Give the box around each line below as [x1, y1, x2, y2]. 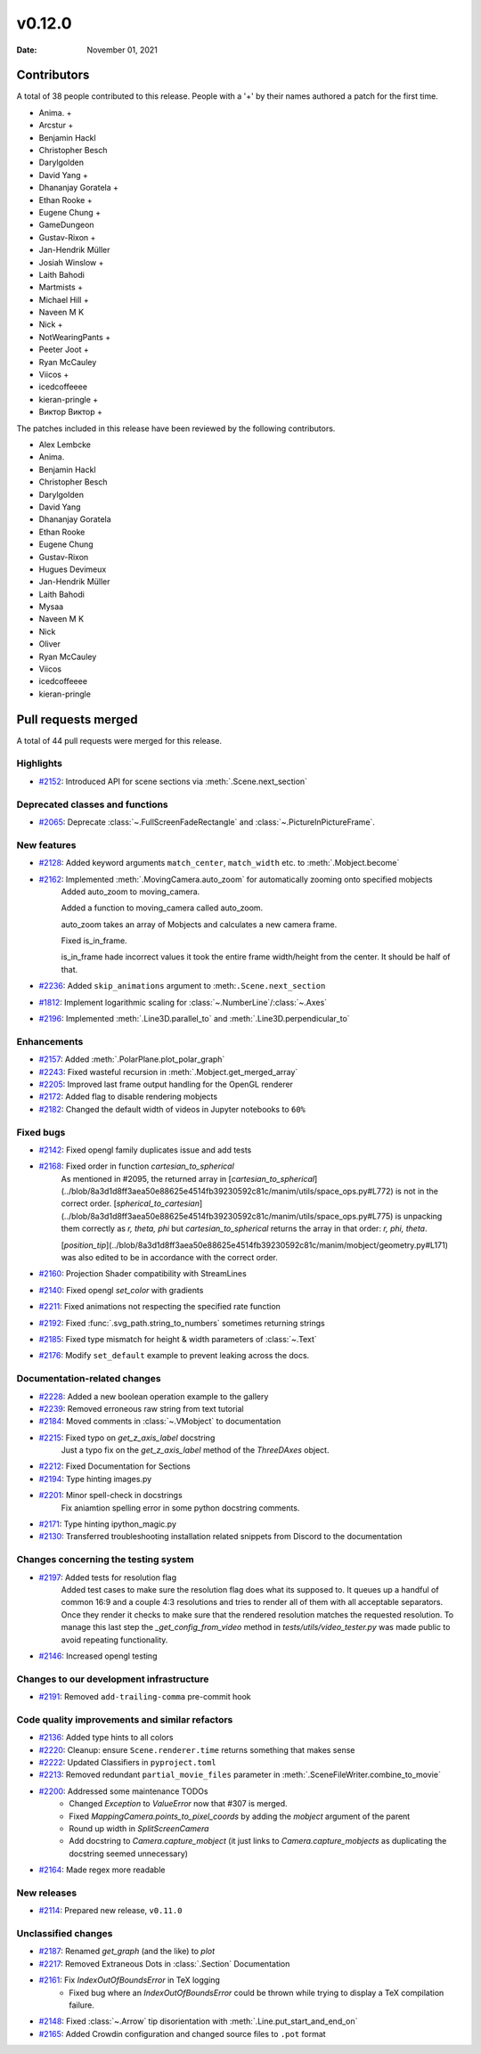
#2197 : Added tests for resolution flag [38, 1572, 177, 1583]
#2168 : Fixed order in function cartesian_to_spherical [38, 1161, 235, 1171]
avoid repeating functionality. [61, 1634, 168, 1645]
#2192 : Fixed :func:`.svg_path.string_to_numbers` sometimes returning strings [38, 1317, 325, 1328]
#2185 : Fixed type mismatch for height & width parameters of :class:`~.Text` [38, 1333, 317, 1344]
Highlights [16, 757, 62, 770]
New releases [16, 1887, 77, 1899]
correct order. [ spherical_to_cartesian [61, 1198, 200, 1209]
